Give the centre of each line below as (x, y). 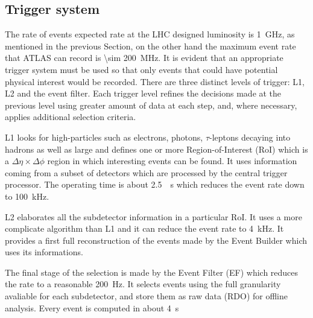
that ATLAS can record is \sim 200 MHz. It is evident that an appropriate (144, 58)
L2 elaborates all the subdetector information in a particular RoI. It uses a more (153, 216)
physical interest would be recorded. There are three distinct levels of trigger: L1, (155, 81)
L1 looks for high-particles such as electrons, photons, (104, 137)
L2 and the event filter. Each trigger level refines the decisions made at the (143, 93)
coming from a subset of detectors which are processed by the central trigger (146, 172)
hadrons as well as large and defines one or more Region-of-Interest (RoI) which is (156, 149)
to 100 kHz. (27, 196)
